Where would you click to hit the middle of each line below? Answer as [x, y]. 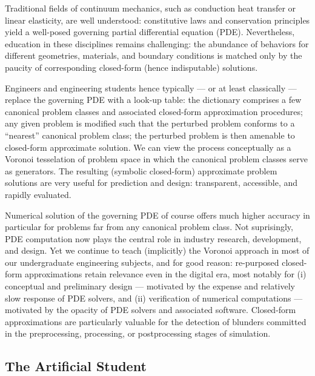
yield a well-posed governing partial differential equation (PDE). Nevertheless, [150, 32]
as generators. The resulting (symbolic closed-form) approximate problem [141, 170]
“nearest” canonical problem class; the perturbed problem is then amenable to [150, 135]
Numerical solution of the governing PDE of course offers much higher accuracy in [157, 215]
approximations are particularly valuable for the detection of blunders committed [156, 321]
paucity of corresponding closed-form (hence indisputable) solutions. [131, 67]
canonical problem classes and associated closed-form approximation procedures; [154, 111]
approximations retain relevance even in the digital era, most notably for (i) [166, 274]
